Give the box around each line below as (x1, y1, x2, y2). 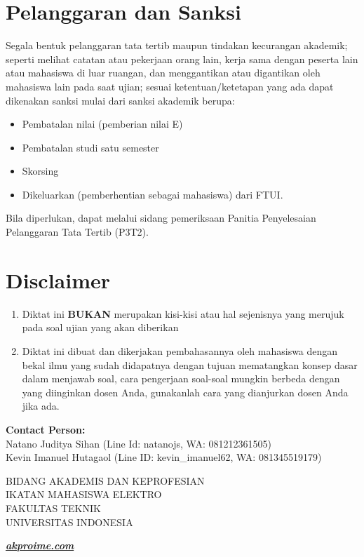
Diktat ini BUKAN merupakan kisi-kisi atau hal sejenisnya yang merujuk (22, 306, 344, 321)
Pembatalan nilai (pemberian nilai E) (22, 116, 183, 131)
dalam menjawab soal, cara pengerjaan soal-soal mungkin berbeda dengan (22, 371, 340, 386)
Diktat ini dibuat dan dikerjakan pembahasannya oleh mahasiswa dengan (22, 343, 338, 358)
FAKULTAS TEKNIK (6, 500, 101, 515)
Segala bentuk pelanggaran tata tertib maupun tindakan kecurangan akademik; (6, 38, 348, 53)
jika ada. (22, 398, 60, 413)
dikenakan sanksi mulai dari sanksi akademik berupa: (6, 93, 235, 107)
